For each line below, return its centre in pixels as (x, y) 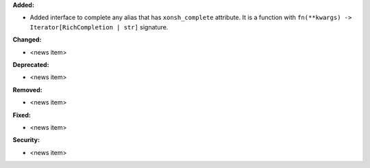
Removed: (27, 89)
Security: (26, 140)
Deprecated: (31, 64)
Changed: (27, 40)
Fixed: (22, 115)
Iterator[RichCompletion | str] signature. (99, 27)
